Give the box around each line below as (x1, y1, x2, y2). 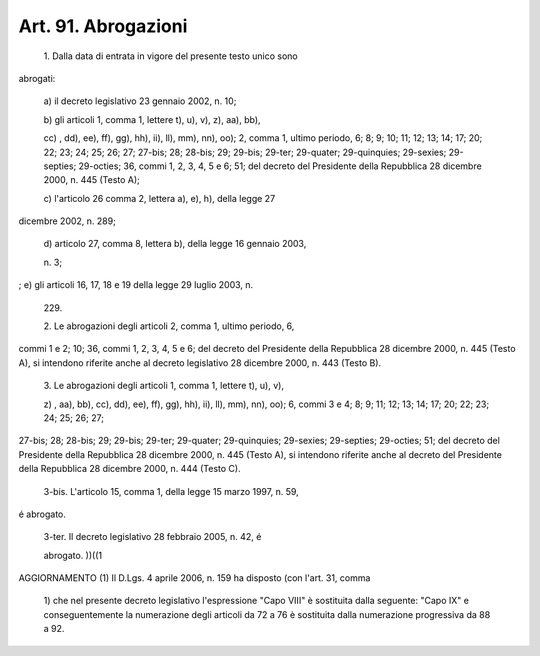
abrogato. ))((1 (43, 549, 103, 561)
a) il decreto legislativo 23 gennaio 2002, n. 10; (43, 95, 237, 107)
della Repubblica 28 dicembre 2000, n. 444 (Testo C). (18, 463, 241, 475)
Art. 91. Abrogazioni (18, 15, 188, 37)
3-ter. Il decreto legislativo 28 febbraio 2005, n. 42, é (43, 531, 262, 543)
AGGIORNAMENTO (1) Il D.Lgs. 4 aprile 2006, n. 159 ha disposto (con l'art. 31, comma (18, 572, 371, 584)
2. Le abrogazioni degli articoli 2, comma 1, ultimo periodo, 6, (43, 320, 295, 332)
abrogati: (18, 72, 56, 84)
